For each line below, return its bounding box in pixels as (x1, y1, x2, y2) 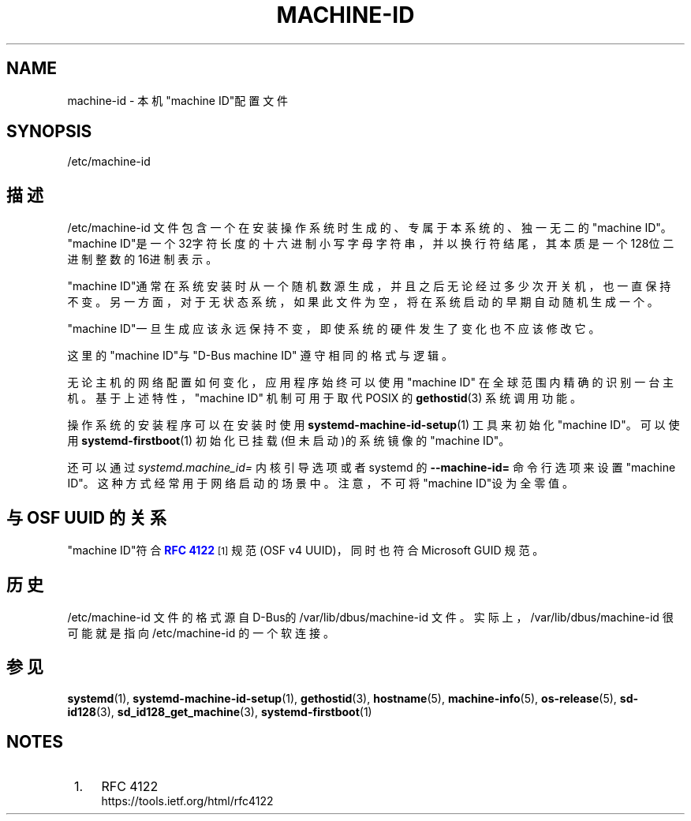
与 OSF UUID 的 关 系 (6, 507, 166, 528)
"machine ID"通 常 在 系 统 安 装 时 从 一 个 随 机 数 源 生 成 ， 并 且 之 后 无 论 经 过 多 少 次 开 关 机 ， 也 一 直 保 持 (67, 279, 671, 293)
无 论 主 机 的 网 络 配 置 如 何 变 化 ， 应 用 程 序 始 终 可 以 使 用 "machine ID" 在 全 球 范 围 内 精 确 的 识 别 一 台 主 (67, 375, 674, 390)
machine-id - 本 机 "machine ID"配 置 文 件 (67, 93, 289, 107)
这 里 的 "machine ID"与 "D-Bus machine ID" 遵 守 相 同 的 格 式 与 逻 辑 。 (67, 349, 453, 363)
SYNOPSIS (6, 121, 92, 142)
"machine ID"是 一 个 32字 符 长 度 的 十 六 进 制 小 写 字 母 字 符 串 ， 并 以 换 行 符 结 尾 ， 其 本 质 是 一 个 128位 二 (67, 237, 674, 251)
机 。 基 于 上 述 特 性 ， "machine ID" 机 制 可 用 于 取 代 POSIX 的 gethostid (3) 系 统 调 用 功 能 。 (67, 391, 581, 405)
